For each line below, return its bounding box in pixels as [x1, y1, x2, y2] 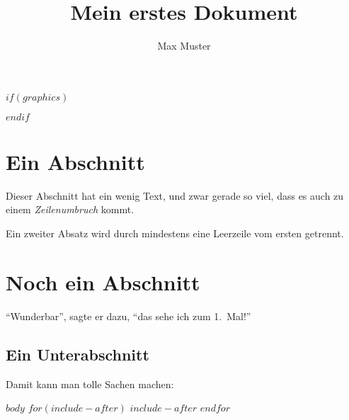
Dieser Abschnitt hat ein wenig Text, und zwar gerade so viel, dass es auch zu [6, 188, 344, 203]
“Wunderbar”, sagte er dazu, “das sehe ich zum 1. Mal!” [6, 308, 251, 323]
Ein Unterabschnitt [6, 343, 149, 365]
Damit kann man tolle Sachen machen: [6, 376, 174, 391]
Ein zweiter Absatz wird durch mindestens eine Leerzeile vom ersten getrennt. [6, 226, 344, 241]
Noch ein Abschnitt [6, 267, 200, 296]
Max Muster [157, 38, 211, 53]
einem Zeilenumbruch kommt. [6, 202, 135, 217]
